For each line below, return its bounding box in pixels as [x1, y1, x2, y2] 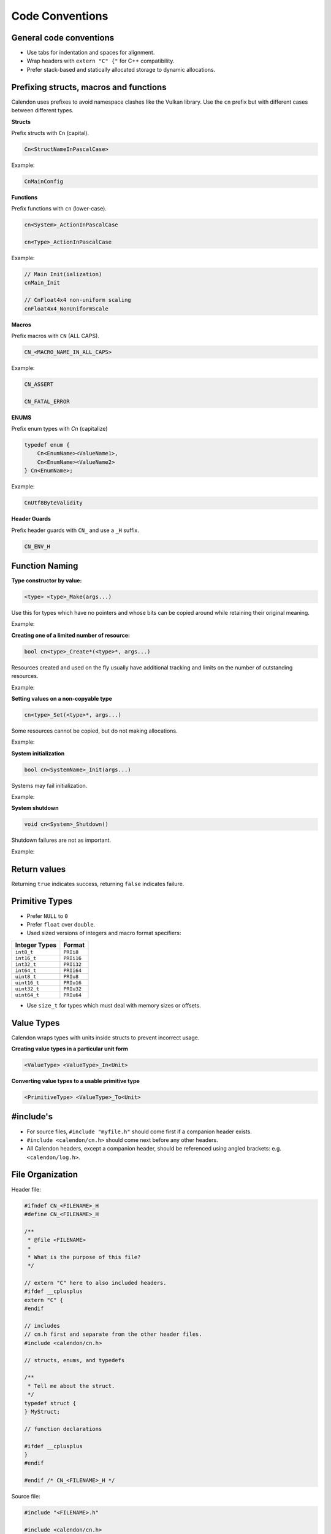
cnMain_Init [24, 279, 61, 287]
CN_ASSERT [24, 380, 54, 388]
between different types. [11, 107, 74, 114]
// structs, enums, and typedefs [24, 1357, 125, 1363]
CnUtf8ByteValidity [24, 499, 83, 506]
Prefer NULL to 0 [26, 912, 69, 920]
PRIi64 [63, 967, 82, 974]
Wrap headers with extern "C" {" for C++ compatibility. [26, 57, 175, 64]
